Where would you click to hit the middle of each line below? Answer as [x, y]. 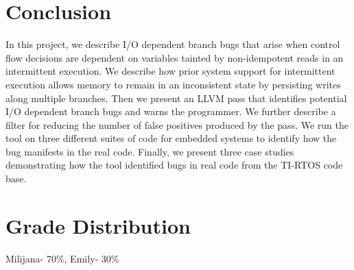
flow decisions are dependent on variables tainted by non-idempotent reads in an [175, 57]
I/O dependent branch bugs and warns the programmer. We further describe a [171, 111]
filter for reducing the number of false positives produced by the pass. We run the [177, 124]
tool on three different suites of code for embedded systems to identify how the [171, 138]
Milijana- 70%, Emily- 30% [62, 258]
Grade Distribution [98, 225]
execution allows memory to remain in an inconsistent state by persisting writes [173, 84]
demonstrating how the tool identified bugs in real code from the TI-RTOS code [174, 165]
